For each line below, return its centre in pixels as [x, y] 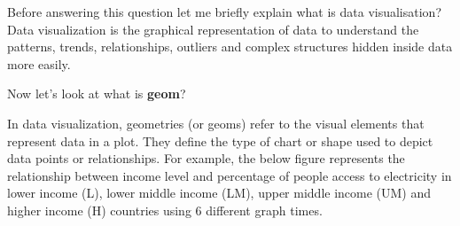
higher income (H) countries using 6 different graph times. [165, 210]
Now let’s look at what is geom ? [97, 94]
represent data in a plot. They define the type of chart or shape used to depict [220, 140]
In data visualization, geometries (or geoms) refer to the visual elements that [216, 123]
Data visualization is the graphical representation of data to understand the [213, 29]
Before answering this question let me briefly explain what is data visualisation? [224, 12]
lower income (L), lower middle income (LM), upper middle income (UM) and [219, 193]
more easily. [39, 63]
